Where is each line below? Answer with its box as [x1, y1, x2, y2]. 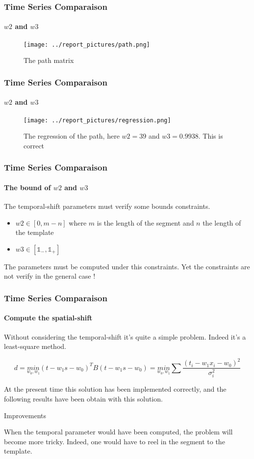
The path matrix [24, 55, 74, 65]
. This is [198, 131, 223, 141]
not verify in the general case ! [4, 271, 96, 281]
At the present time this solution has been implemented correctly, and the [4, 384, 227, 394]
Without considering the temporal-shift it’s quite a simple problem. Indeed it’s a [4, 331, 246, 342]
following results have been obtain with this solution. [4, 394, 163, 404]
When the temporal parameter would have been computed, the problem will [4, 427, 233, 437]
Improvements [4, 410, 47, 420]
